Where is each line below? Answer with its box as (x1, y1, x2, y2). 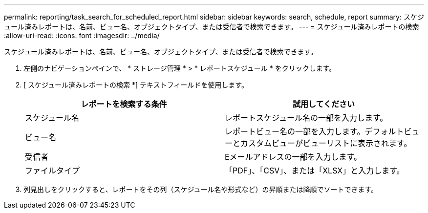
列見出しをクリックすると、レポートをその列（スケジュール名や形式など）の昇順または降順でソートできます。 (23, 185, 378, 193)
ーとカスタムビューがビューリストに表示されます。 (225, 138, 412, 148)
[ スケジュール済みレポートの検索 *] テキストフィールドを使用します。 (23, 81, 248, 89)
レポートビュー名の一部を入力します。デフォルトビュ (225, 127, 420, 136)
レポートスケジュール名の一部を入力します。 (225, 113, 388, 123)
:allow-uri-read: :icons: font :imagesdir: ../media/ (4, 31, 160, 40)
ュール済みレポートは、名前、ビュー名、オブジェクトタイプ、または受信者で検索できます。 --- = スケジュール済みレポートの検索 (4, 22, 419, 31)
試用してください (292, 99, 355, 109)
